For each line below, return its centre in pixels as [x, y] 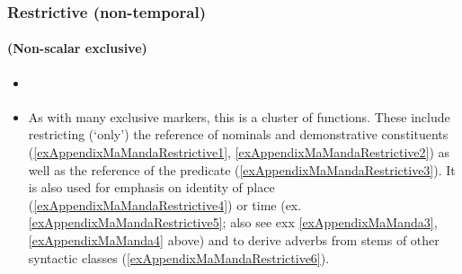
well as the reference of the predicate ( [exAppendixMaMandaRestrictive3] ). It [242, 169]
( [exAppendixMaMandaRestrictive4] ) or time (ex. [165, 204]
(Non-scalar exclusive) [77, 48]
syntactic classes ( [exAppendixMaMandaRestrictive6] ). [179, 257]
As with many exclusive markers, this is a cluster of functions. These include [239, 116]
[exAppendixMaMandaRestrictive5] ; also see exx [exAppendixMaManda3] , [233, 222]
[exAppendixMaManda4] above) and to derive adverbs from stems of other [234, 240]
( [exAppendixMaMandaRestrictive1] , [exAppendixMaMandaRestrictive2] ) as [239, 152]
